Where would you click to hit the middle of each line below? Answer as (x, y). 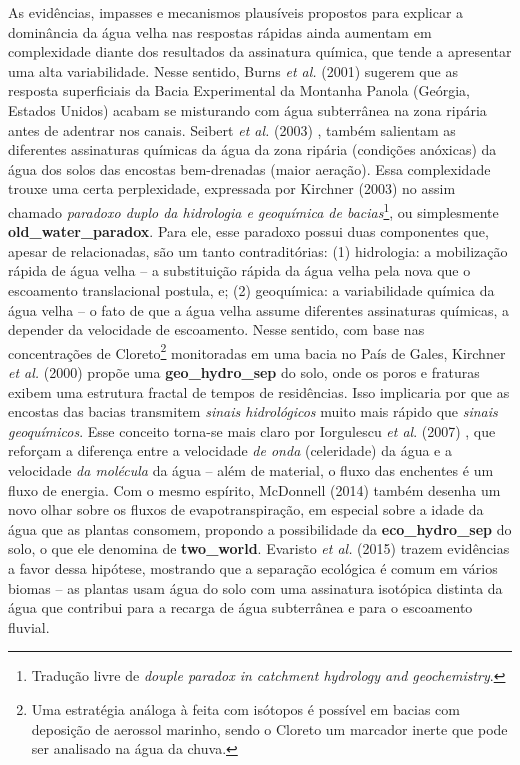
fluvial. (29, 626)
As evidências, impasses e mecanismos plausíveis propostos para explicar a (236, 12)
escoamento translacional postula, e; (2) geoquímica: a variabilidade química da (251, 289)
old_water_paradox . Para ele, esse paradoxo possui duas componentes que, (248, 231)
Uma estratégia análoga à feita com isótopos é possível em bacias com (245, 708)
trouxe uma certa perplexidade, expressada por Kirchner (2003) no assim (232, 188)
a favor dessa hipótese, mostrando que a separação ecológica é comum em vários (253, 567)
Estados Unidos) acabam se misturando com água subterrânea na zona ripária (247, 109)
